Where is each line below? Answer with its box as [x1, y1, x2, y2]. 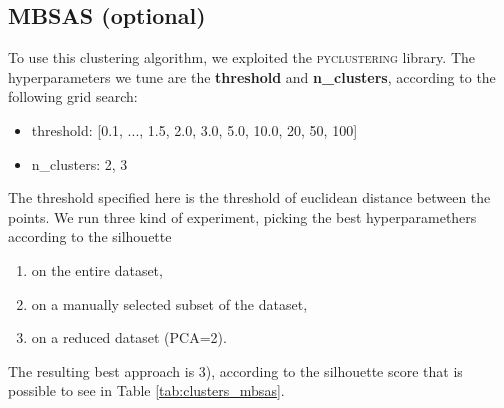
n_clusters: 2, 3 [31, 153, 128, 174]
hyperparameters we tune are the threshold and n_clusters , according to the [8, 66, 496, 87]
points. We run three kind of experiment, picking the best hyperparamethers [8, 206, 477, 227]
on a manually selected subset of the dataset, [31, 293, 308, 314]
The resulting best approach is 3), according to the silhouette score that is [8, 360, 463, 381]
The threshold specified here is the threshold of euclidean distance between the [8, 187, 491, 208]
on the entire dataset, [31, 259, 163, 280]
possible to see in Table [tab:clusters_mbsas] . [8, 380, 285, 401]
